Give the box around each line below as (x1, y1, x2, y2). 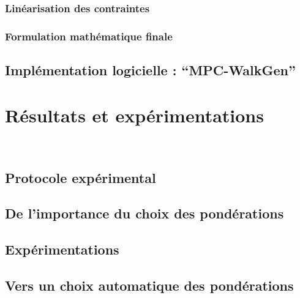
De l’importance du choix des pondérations (5, 204, 284, 223)
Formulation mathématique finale (5, 28, 173, 43)
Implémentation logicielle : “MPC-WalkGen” (5, 61, 296, 80)
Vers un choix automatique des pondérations (5, 275, 294, 294)
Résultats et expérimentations (5, 102, 264, 127)
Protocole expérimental (5, 168, 156, 187)
